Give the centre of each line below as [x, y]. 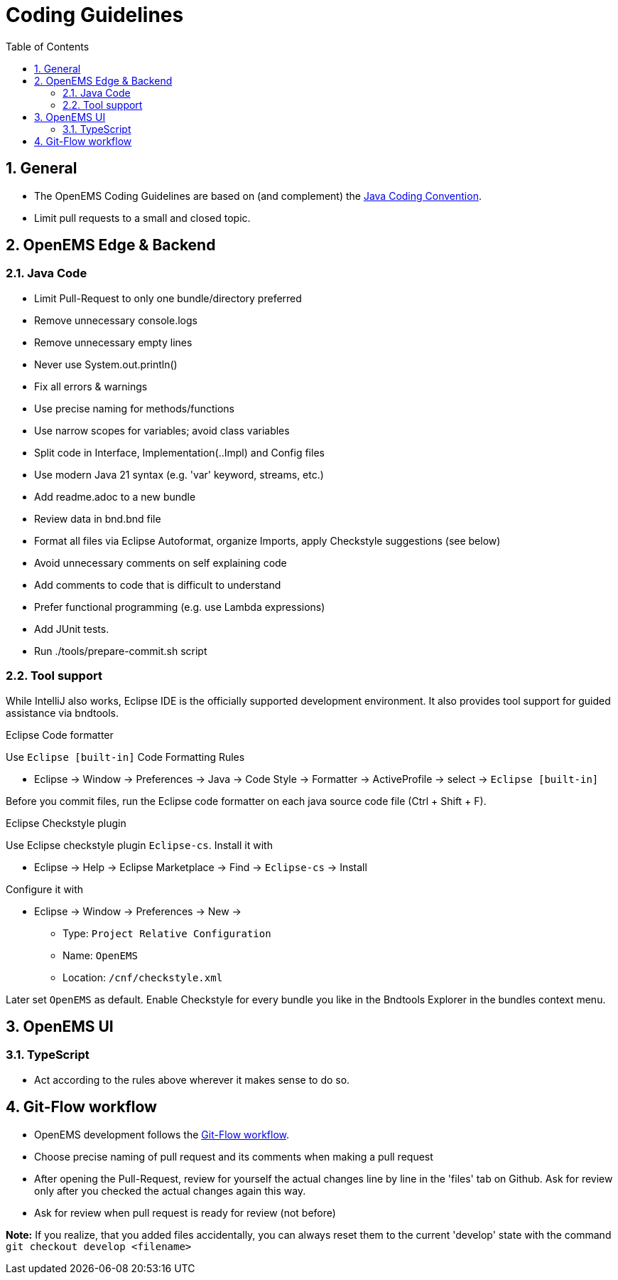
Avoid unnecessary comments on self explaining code [161, 562]
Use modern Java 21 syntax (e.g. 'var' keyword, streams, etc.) [179, 474]
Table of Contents [48, 46]
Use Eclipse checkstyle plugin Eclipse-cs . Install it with [139, 845]
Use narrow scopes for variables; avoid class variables [162, 430]
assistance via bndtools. [63, 713]
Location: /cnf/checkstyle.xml [143, 977]
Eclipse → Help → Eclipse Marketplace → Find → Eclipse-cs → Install [201, 867]
